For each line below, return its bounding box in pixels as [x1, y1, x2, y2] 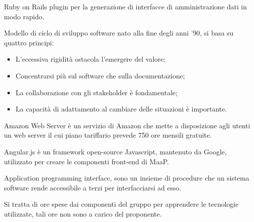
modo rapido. [4, 11, 44, 21]
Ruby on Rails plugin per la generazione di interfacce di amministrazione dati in [4, 1, 247, 11]
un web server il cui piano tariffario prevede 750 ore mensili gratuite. [4, 130, 212, 140]
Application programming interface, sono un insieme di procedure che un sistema [4, 173, 250, 183]
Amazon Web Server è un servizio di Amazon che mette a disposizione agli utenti [4, 120, 251, 130]
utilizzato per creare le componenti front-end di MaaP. [4, 156, 169, 166]
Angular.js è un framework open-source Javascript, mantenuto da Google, [4, 146, 227, 156]
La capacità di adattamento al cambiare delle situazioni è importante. [15, 104, 227, 114]
